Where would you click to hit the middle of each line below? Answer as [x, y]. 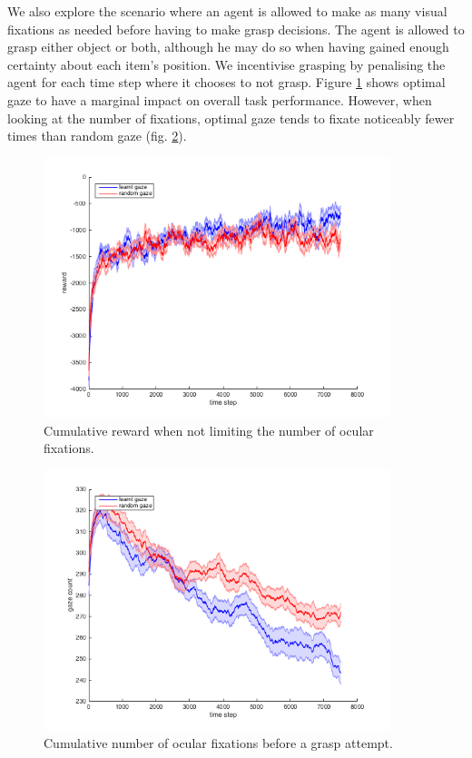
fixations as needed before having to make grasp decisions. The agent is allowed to [236, 29]
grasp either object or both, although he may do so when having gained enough [228, 47]
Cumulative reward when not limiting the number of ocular [209, 430]
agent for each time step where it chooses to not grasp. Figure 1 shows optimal [226, 82]
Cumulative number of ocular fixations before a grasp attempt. [218, 742]
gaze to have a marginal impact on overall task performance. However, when [220, 99]
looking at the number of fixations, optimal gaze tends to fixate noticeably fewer [231, 118]
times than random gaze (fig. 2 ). [97, 136]
